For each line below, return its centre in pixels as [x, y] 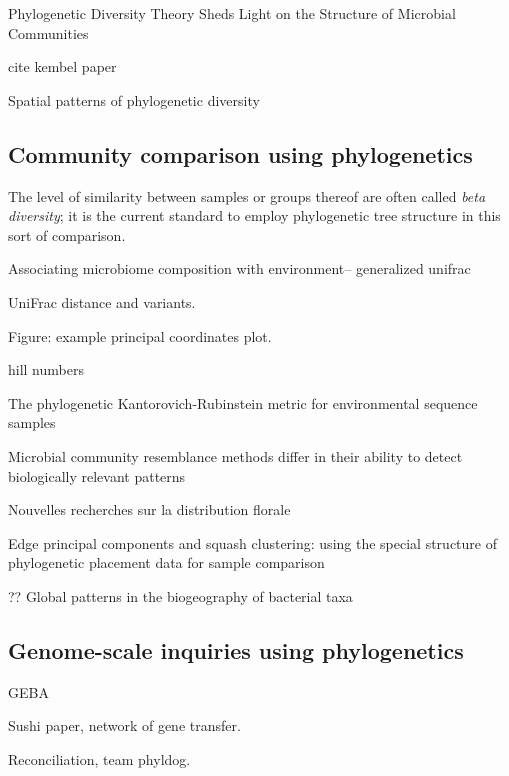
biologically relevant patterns [97, 475]
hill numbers [46, 369]
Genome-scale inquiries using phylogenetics [236, 649]
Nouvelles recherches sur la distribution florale [149, 509]
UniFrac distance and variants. [102, 301]
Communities [48, 32]
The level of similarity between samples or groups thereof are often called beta [247, 195]
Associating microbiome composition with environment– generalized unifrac [239, 268]
